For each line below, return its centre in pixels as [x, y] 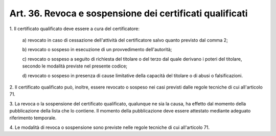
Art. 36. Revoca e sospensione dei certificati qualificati [129, 13]
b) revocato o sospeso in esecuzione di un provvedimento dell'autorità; [97, 50]
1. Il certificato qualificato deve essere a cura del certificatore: [75, 29]
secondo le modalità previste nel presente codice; [75, 66]
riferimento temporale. [33, 118]
